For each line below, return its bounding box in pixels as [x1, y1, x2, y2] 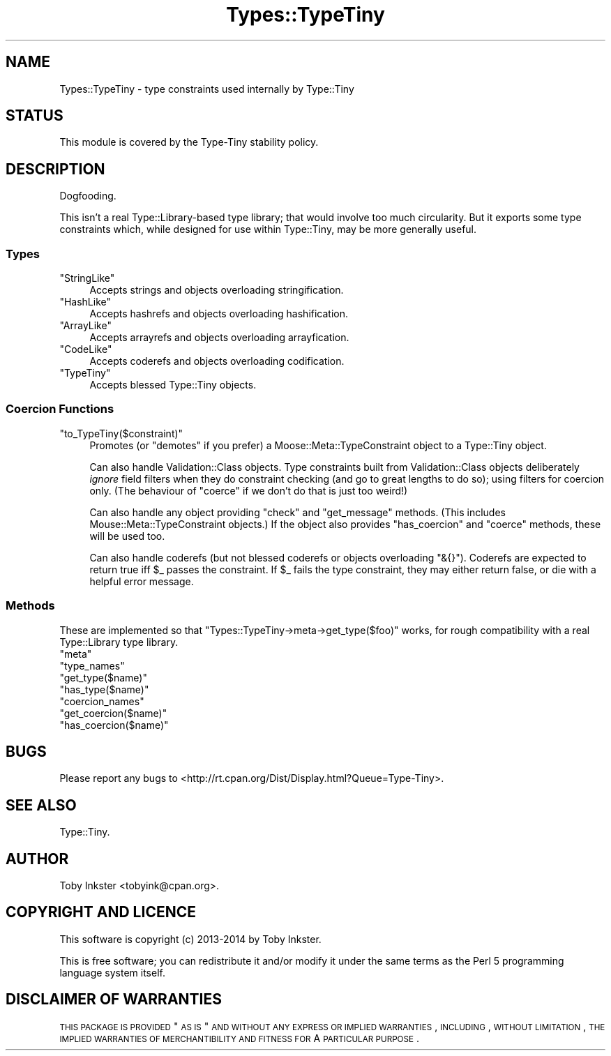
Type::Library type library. [59, 635, 179, 648]
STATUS [6, 107, 63, 125]
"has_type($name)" [59, 683, 149, 695]
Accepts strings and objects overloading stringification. [89, 284, 344, 296]
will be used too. [89, 529, 165, 542]
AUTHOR [6, 850, 69, 868]
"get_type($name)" [59, 671, 147, 684]
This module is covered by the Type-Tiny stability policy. [59, 136, 319, 149]
